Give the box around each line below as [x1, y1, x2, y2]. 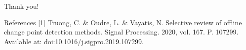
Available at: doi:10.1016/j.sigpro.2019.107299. [4, 36, 144, 46]
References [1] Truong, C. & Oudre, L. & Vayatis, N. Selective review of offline [4, 17, 242, 27]
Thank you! [4, 1, 39, 11]
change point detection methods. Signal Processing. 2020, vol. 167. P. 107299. [4, 27, 239, 37]
